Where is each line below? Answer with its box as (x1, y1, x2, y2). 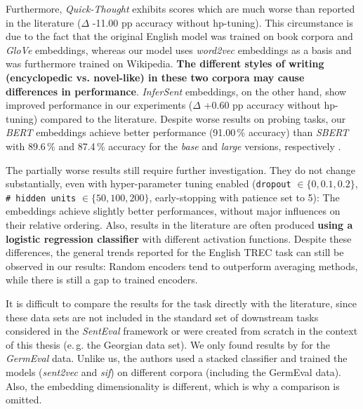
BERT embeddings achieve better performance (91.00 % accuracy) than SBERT (6, 125, 349, 140)
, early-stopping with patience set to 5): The (149, 189, 340, 204)
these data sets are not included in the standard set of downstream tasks (6, 309, 319, 324)
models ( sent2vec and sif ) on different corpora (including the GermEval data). (6, 364, 341, 379)
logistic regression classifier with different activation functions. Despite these (6, 231, 352, 246)
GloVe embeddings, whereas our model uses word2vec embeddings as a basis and (6, 42, 352, 57)
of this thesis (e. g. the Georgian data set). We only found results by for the (6, 337, 330, 351)
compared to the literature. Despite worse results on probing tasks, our (40, 111, 346, 126)
